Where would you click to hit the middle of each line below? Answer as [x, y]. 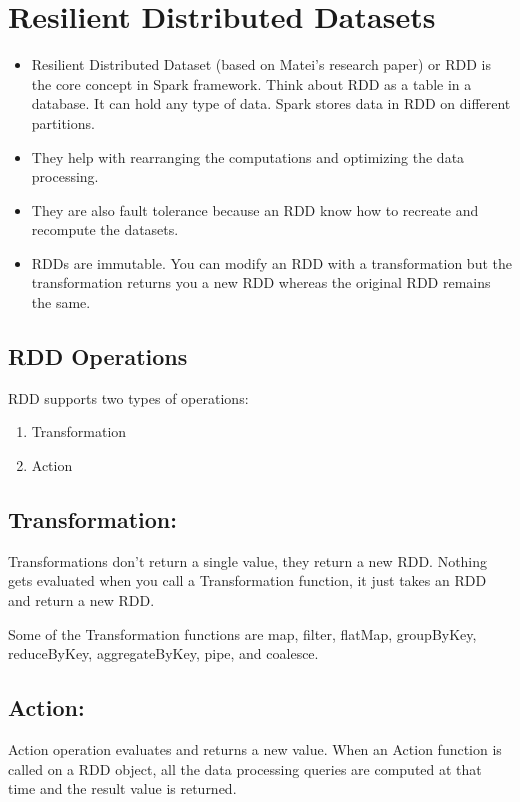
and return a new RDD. [81, 600]
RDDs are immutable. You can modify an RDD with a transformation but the [271, 262]
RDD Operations [98, 356]
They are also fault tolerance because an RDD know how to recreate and [255, 209]
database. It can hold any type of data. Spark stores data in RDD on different [271, 103]
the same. [61, 302]
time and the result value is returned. [122, 788]
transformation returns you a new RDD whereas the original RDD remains [261, 282]
